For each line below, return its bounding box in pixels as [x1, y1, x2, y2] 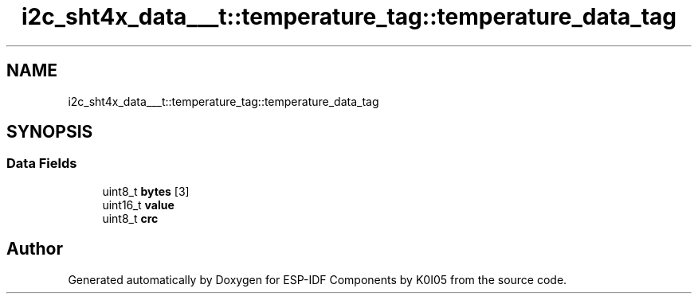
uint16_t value [102, 197, 174, 212]
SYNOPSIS [6, 122, 93, 142]
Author [6, 239, 63, 259]
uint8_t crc [102, 211, 159, 225]
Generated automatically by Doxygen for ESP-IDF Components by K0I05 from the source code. [68, 272, 567, 286]
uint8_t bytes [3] [102, 184, 190, 198]
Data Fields [6, 155, 77, 172]
